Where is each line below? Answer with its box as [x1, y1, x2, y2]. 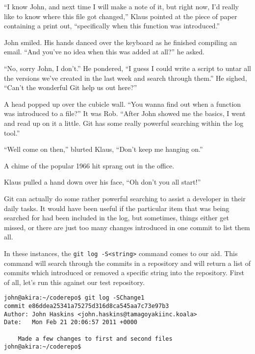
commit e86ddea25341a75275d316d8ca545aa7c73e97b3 [4, 302, 169, 309]
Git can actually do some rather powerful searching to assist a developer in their [4, 193, 246, 203]
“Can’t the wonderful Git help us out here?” [4, 82, 137, 93]
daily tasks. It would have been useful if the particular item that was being [4, 203, 229, 213]
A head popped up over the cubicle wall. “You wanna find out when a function [4, 98, 241, 109]
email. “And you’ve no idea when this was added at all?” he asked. [4, 47, 204, 57]
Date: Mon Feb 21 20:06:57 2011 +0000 [4, 319, 138, 326]
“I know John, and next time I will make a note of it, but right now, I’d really [4, 1, 239, 11]
